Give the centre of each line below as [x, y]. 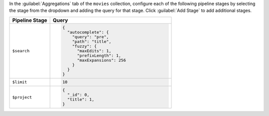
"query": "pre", [91, 37]
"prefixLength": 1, [99, 56]
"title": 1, [81, 100]
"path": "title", [92, 42]
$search [21, 51]
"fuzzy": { [85, 46]
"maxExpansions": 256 [102, 60]
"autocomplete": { [88, 32]
